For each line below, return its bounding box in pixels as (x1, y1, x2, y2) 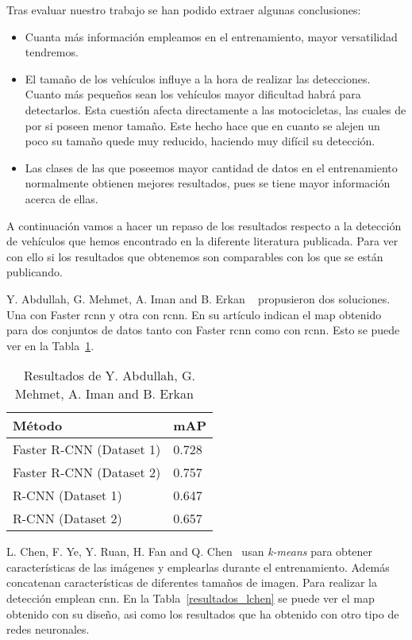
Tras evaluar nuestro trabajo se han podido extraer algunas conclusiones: (6, 2, 361, 17)
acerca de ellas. (25, 190, 98, 206)
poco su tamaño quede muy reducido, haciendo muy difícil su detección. (25, 133, 375, 149)
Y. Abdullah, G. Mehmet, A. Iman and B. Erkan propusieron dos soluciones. (6, 290, 391, 307)
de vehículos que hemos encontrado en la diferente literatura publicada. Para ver (6, 233, 399, 249)
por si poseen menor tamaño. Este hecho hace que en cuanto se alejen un (25, 117, 380, 133)
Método (13, 416, 63, 435)
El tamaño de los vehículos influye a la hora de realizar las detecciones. (25, 70, 371, 87)
